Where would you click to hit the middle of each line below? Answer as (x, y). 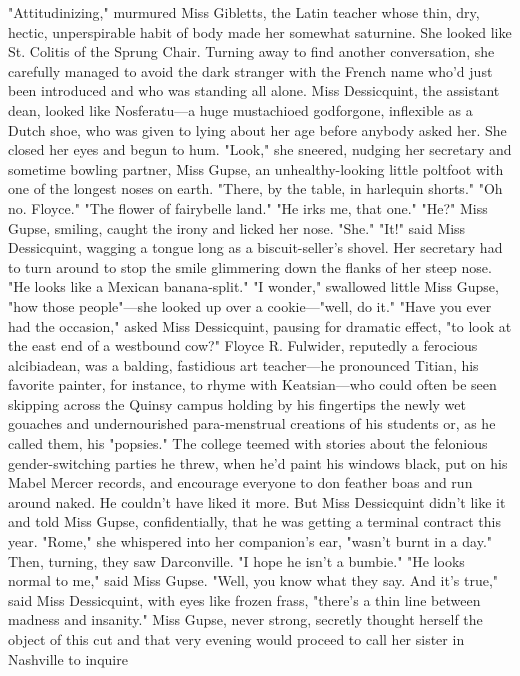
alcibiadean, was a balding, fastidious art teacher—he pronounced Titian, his (243, 364)
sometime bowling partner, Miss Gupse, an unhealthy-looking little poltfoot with (256, 168)
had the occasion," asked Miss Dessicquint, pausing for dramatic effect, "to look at (260, 325)
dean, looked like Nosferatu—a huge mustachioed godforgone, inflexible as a (240, 109)
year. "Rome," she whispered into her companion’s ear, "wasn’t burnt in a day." (250, 541)
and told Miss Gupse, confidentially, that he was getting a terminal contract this (254, 521)
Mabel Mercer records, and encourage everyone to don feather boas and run (240, 482)
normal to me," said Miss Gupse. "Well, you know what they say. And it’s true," (253, 580)
